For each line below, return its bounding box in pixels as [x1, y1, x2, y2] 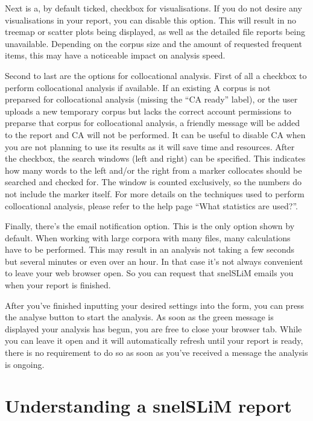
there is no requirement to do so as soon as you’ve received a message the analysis [5, 346, 308, 359]
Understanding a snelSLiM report [5, 393, 292, 418]
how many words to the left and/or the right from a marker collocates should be [5, 163, 302, 176]
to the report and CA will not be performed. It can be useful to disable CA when [5, 128, 306, 141]
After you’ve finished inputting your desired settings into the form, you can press [5, 299, 305, 311]
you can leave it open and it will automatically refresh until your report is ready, [5, 334, 303, 347]
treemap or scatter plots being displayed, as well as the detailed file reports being [5, 25, 306, 38]
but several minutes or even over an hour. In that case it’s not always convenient [5, 255, 303, 267]
